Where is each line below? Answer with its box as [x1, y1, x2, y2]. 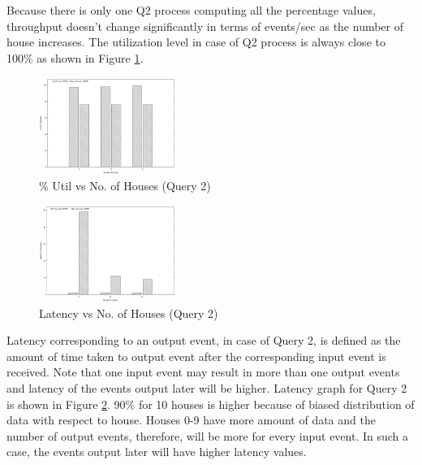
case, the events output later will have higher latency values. [6, 443, 307, 460]
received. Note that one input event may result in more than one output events [6, 363, 400, 380]
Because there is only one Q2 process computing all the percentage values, [6, 2, 376, 18]
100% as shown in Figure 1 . [6, 49, 144, 66]
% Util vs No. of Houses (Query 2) [39, 176, 211, 193]
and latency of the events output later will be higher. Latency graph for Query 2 [6, 379, 407, 396]
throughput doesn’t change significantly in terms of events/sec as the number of [6, 17, 404, 34]
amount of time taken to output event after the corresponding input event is [6, 347, 386, 364]
